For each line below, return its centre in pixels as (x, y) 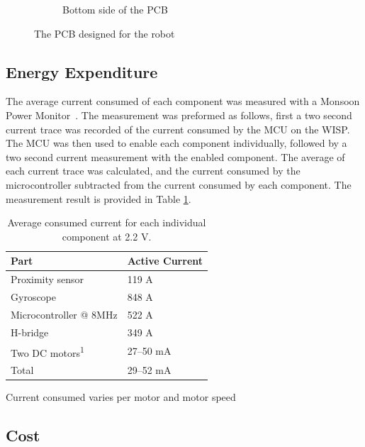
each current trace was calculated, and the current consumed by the (153, 171)
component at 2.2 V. (107, 236)
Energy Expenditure (82, 71)
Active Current (165, 261)
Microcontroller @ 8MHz (64, 314)
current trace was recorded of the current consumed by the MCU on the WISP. (178, 129)
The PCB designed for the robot (105, 33)
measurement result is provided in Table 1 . (99, 198)
